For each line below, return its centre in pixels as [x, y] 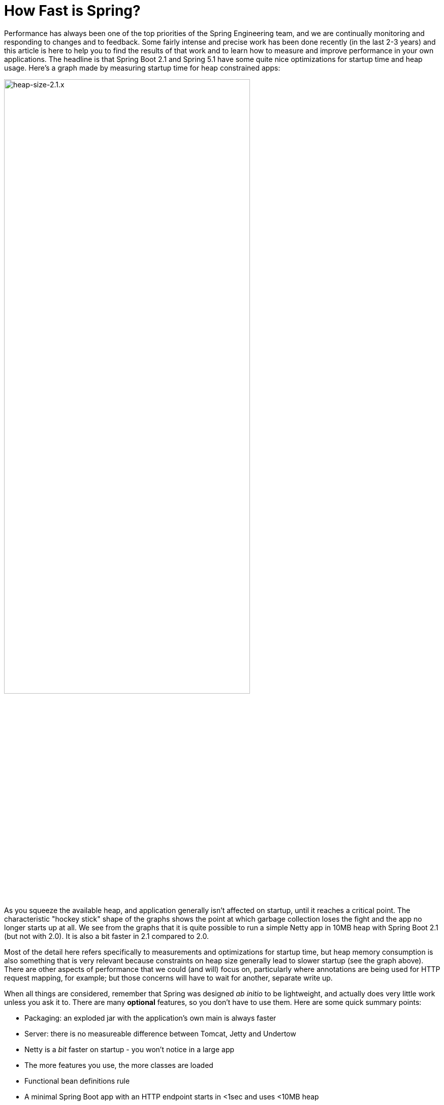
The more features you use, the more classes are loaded [119, 1065]
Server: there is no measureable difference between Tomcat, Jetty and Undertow [160, 1033]
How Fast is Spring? [72, 11]
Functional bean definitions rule [77, 1081]
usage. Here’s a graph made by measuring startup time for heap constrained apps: [142, 68]
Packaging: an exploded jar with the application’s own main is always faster [150, 1018]
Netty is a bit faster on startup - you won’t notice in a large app [130, 1049]
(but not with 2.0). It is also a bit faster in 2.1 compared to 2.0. [106, 936]
